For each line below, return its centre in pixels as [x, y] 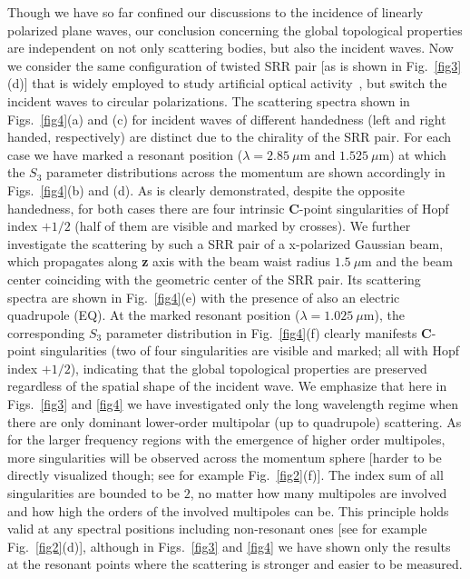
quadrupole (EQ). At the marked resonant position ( [154, 315]
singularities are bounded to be [94, 493]
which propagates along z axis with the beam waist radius [169, 261]
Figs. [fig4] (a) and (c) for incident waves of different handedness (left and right [227, 119]
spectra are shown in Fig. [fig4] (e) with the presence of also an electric [204, 297]
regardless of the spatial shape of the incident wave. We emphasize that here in [227, 386]
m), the [384, 315]
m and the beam [407, 261]
